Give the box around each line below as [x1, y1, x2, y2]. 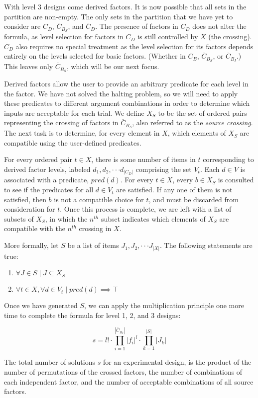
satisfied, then [4, 194, 46, 204]
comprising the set [135, 163, 192, 174]
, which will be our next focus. [66, 61, 159, 72]
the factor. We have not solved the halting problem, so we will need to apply [4, 88, 238, 98]
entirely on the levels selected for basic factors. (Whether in [4, 51, 186, 61]
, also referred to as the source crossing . [132, 117, 253, 128]
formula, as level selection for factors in [4, 31, 124, 42]
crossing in [79, 223, 112, 234]
